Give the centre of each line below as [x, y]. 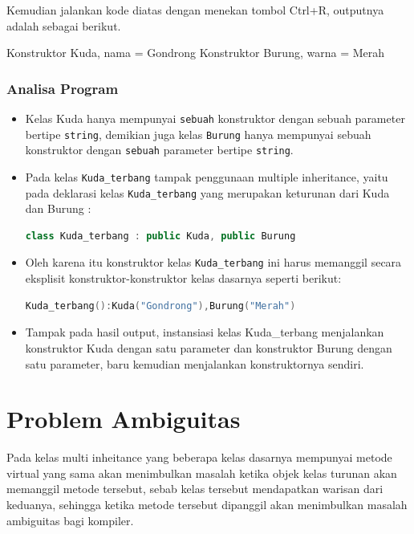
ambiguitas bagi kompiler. [70, 520]
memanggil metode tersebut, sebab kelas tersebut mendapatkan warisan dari [195, 489]
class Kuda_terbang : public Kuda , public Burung [160, 236]
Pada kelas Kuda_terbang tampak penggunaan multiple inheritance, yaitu [207, 176]
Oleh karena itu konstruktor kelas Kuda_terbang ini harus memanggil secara [213, 262]
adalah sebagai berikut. [64, 25]
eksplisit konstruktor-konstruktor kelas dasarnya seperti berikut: [183, 278]
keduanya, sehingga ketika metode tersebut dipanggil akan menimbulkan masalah [207, 504]
